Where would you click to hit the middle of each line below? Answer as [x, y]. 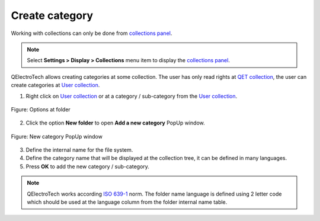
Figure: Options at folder [41, 109]
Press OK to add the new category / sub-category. [87, 166]
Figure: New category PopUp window [57, 136]
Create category [52, 15]
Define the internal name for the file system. [79, 150]
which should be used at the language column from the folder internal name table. [127, 202]
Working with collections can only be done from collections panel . [92, 33]
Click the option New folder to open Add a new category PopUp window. [115, 123]
